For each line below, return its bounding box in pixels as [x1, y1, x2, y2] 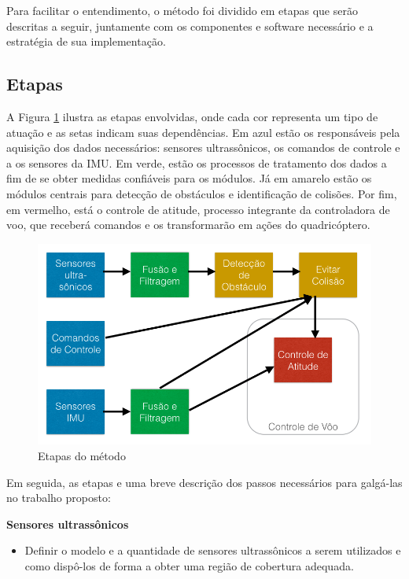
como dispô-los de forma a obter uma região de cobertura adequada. [24, 558, 354, 574]
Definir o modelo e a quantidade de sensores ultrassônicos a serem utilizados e [24, 542, 401, 559]
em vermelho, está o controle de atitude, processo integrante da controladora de [6, 201, 390, 217]
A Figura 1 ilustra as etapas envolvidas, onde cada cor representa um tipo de [6, 108, 378, 124]
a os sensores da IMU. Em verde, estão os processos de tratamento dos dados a [6, 154, 387, 171]
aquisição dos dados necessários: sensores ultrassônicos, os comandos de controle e [6, 139, 400, 156]
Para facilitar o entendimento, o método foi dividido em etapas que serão [6, 2, 358, 18]
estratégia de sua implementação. [6, 33, 166, 50]
